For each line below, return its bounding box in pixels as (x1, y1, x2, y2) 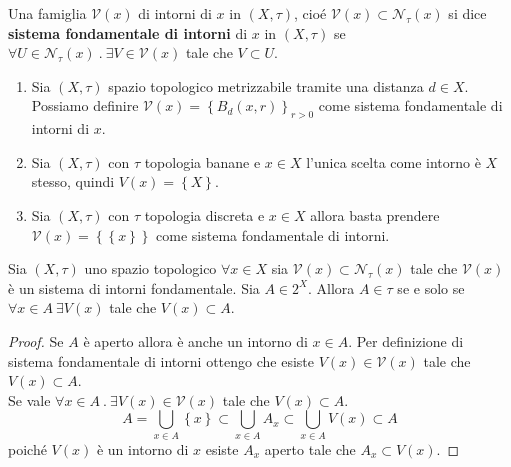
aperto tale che (264, 438, 356, 459)
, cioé (294, 3, 327, 23)
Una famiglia (8, 3, 87, 23)
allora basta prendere (310, 204, 440, 225)
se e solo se (397, 277, 465, 298)
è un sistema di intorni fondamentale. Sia (8, 277, 260, 298)
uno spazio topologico (84, 258, 217, 279)
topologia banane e (144, 151, 261, 172)
